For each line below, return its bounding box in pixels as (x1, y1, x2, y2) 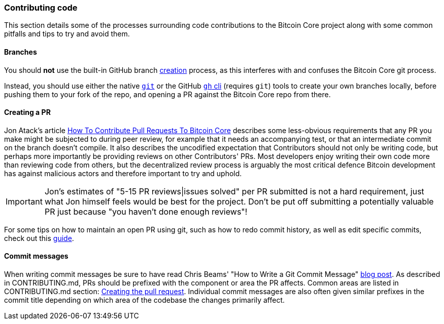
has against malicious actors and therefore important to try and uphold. (4, 169, 242, 178)
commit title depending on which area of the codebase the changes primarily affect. (4, 296, 285, 305)
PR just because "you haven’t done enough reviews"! (44, 206, 248, 217)
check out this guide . (4, 233, 74, 242)
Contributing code (4, 3, 78, 13)
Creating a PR (4, 108, 51, 117)
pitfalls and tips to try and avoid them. (4, 29, 130, 38)
